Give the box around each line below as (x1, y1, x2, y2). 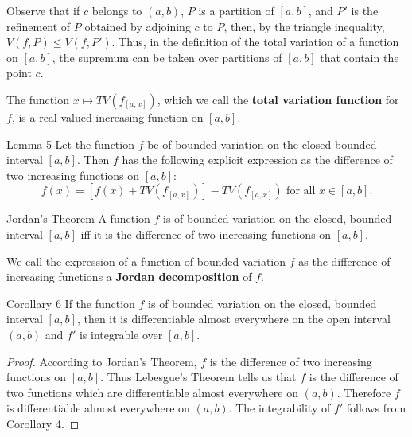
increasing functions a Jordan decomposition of (6, 268, 252, 285)
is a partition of (198, 2, 274, 18)
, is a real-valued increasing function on (11, 108, 204, 125)
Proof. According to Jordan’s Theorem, (6, 353, 197, 369)
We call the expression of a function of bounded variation (6, 252, 286, 269)
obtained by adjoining (84, 18, 191, 34)
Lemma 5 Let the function (6, 135, 134, 152)
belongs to (91, 2, 142, 18)
